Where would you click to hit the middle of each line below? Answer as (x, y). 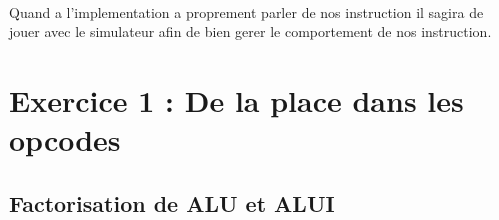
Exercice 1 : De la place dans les (236, 99)
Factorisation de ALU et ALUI (172, 202)
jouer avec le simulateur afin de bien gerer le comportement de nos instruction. (250, 31)
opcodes (65, 139)
